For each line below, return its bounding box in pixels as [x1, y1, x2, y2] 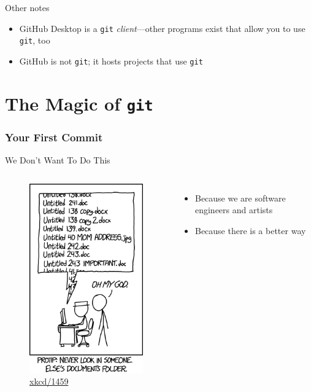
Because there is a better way [194, 224, 306, 237]
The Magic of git [5, 90, 153, 116]
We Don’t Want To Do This [5, 154, 110, 167]
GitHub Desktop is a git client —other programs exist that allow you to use [19, 22, 305, 34]
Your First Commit [5, 129, 103, 144]
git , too [19, 34, 50, 47]
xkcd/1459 [29, 375, 69, 388]
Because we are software [194, 191, 286, 204]
